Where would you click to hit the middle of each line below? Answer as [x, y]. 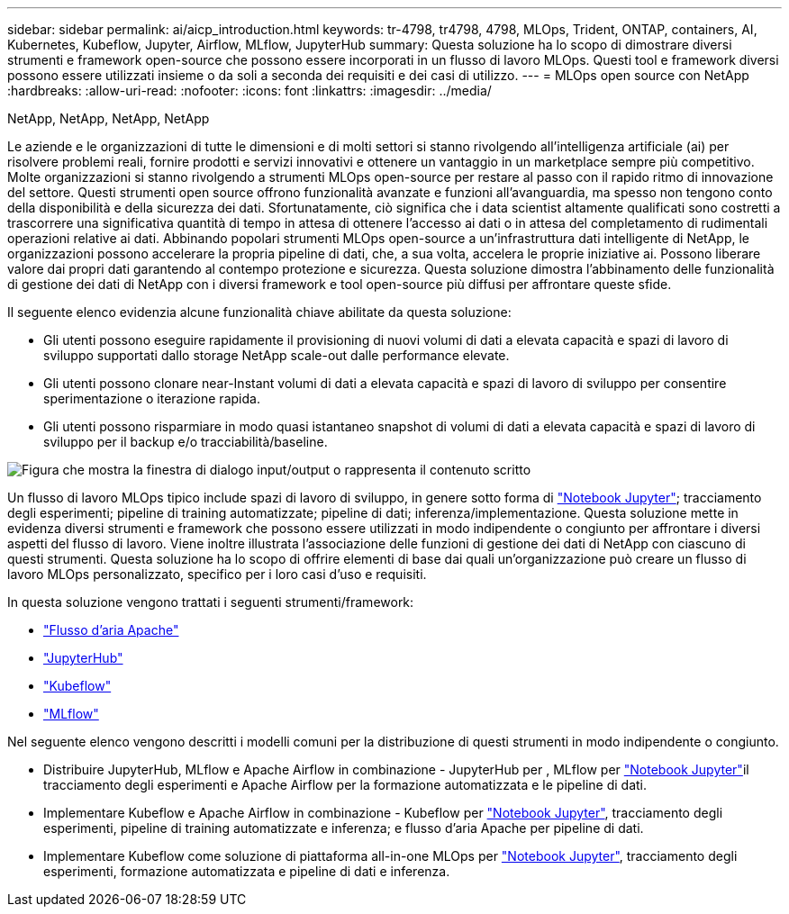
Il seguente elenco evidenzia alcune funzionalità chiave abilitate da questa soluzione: [259, 312]
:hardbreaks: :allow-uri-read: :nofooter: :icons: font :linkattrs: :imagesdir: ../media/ [249, 90]
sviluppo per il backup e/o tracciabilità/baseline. [186, 442]
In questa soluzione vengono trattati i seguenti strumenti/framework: [211, 602]
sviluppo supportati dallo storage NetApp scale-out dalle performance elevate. [277, 355]
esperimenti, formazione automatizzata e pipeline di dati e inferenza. [247, 871]
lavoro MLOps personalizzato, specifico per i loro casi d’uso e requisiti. [217, 574]
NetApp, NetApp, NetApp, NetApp [109, 118]
